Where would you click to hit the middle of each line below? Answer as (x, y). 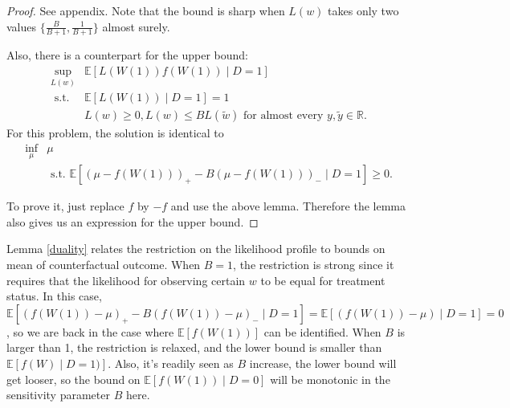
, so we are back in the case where (90, 331)
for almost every (284, 116)
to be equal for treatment (323, 280)
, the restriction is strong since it (314, 264)
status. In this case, (54, 296)
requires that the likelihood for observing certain (126, 280)
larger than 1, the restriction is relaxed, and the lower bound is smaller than (194, 347)
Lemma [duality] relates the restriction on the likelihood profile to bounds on (196, 249)
